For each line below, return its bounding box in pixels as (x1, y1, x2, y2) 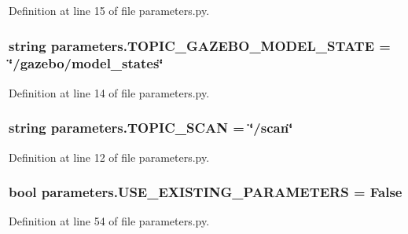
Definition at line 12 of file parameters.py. (9, 148, 210, 165)
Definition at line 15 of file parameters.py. (9, 2, 210, 18)
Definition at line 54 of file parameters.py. (9, 213, 210, 229)
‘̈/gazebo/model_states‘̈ (9, 53, 164, 73)
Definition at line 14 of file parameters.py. (9, 84, 210, 101)
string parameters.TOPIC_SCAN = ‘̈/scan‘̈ (9, 118, 293, 137)
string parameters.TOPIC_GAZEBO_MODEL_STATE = (9, 35, 391, 55)
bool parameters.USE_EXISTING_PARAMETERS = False (9, 182, 402, 202)
